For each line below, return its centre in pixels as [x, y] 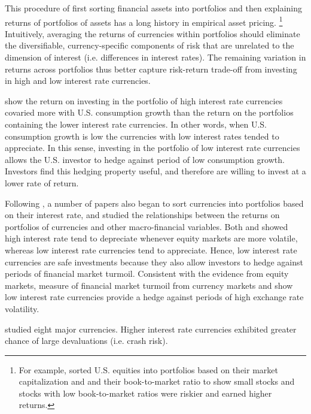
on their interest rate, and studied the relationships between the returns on [142, 215]
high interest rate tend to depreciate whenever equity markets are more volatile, [151, 238]
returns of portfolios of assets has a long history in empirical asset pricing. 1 [144, 21]
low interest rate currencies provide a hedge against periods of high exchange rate [154, 297]
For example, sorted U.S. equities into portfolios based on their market [148, 369]
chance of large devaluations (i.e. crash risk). [86, 341]
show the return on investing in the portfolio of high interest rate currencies [144, 100]
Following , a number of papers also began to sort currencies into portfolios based [154, 203]
